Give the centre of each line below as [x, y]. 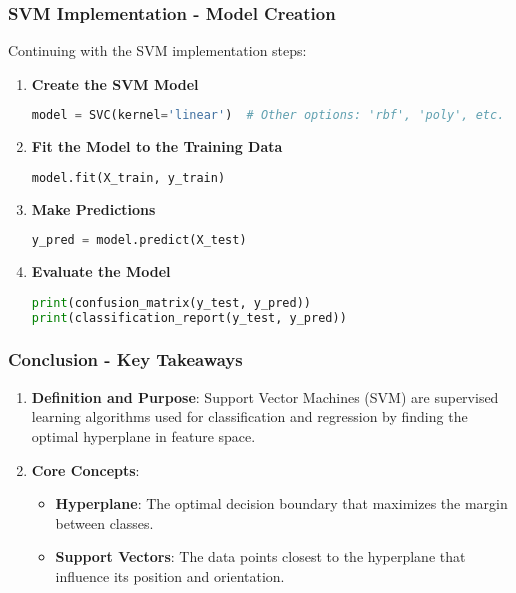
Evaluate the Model [101, 271]
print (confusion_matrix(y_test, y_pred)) [171, 302]
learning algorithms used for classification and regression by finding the [249, 416]
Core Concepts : [85, 469]
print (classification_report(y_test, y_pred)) [189, 317]
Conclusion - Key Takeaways [125, 359]
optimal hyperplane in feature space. [143, 435]
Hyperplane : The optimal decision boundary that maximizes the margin [281, 503]
